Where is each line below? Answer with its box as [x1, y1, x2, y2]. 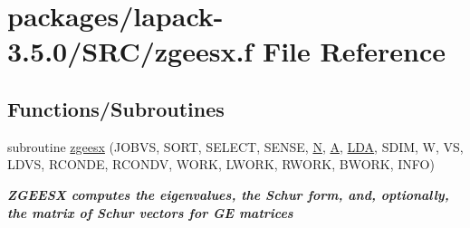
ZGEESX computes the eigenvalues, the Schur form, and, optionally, [7, 185, 449, 204]
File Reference [262, 33, 446, 70]
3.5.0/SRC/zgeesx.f [7, 33, 254, 70]
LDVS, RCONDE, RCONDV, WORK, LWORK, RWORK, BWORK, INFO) [7, 155, 435, 174]
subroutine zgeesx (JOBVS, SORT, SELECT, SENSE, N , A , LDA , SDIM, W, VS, [7, 137, 464, 156]
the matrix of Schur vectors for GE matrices [7, 203, 293, 222]
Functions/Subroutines [7, 94, 225, 122]
